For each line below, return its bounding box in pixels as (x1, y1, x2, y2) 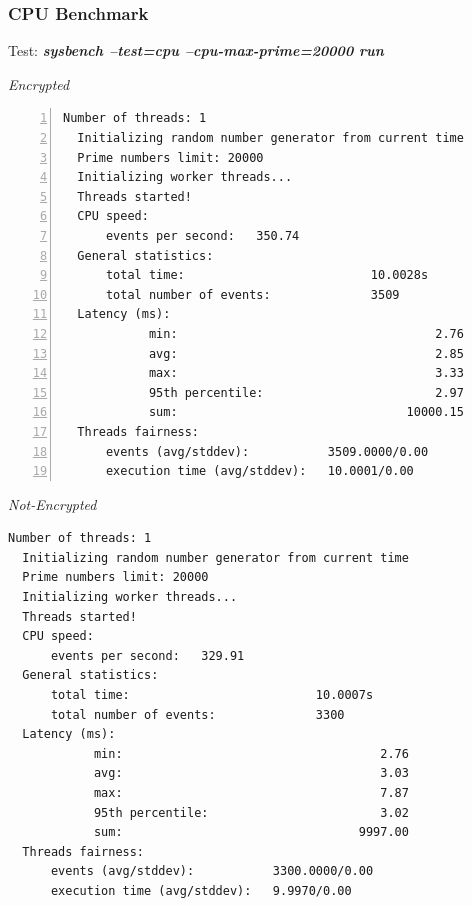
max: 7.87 (93, 786, 409, 800)
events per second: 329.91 (50, 648, 245, 663)
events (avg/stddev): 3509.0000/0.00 (105, 444, 429, 459)
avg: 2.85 (148, 346, 464, 361)
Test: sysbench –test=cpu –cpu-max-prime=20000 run (8, 40, 384, 61)
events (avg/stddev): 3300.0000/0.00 (50, 864, 374, 879)
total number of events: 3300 (50, 707, 345, 722)
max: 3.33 (148, 366, 464, 381)
